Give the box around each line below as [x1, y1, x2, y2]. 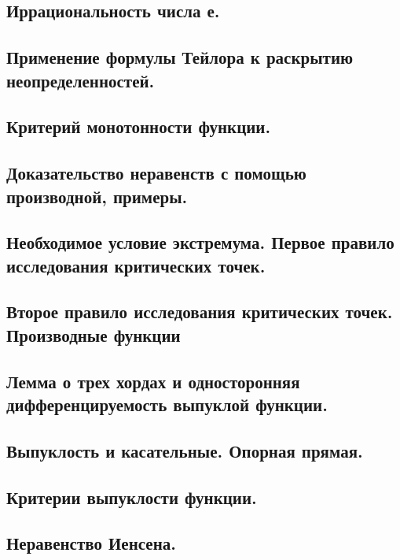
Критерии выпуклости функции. [6, 484, 257, 509]
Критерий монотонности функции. [6, 114, 271, 139]
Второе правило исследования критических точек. [6, 299, 393, 324]
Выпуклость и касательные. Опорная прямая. [6, 438, 363, 462]
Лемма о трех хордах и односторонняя [6, 369, 300, 393]
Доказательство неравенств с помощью [6, 161, 306, 185]
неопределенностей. [6, 68, 155, 92]
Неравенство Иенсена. [6, 531, 176, 555]
